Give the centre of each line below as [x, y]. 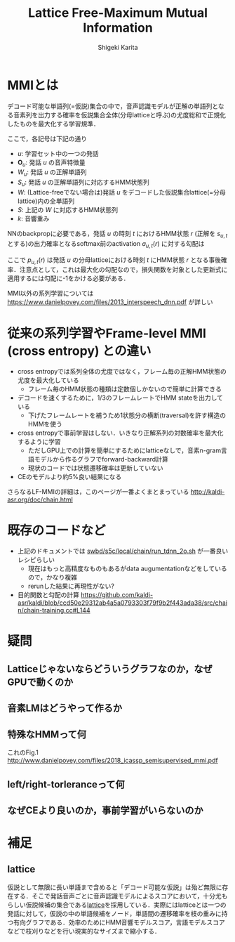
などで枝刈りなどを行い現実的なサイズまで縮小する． [84, 931]
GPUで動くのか [40, 682]
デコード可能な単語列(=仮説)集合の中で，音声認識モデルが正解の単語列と [113, 106]
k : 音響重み [33, 218]
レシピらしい [36, 560]
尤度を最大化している [48, 380]
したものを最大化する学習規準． [53, 124]
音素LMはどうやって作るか [65, 708]
